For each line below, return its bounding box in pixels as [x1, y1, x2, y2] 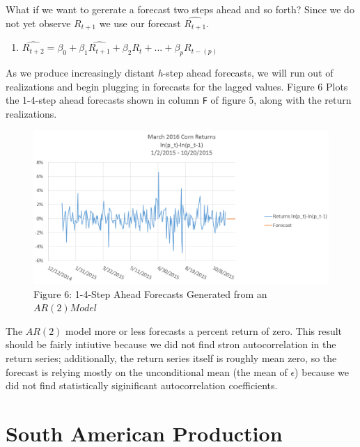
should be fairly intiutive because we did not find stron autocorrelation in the [6, 337, 336, 352]
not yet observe [6, 15, 71, 30]
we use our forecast [99, 15, 181, 30]
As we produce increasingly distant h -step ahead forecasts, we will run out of [6, 65, 334, 80]
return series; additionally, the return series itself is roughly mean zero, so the [6, 351, 337, 366]
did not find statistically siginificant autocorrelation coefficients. [6, 378, 278, 393]
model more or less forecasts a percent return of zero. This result [65, 323, 343, 338]
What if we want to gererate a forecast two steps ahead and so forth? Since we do [6, 2, 354, 16]
